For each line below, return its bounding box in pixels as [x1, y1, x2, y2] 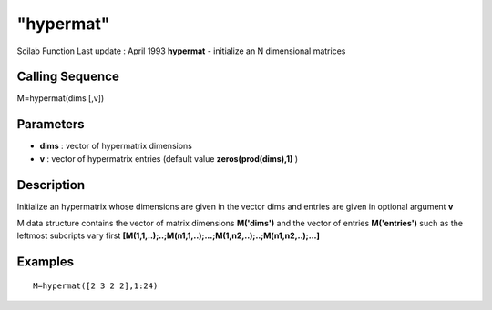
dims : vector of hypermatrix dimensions [39, 141, 193, 152]
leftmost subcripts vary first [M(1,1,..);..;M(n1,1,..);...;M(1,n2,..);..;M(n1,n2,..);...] [16, 230, 321, 241]
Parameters [16, 116, 85, 132]
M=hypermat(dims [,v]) [16, 93, 105, 104]
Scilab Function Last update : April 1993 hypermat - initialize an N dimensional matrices [16, 45, 346, 56]
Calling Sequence [16, 69, 120, 85]
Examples [16, 255, 75, 270]
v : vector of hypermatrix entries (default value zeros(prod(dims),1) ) [39, 153, 298, 164]
